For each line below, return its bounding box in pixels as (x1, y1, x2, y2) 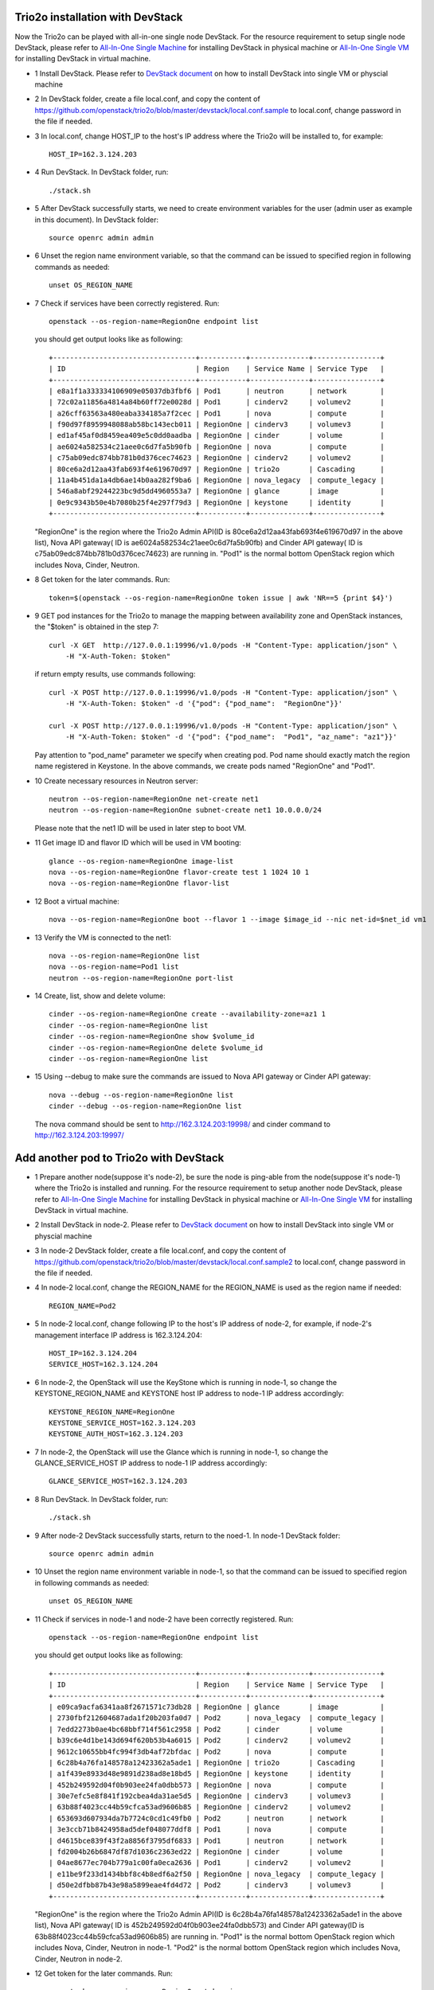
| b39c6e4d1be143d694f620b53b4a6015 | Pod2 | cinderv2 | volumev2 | (49, 1736, 385, 1745)
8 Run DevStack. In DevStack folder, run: (34, 1494, 169, 1504)
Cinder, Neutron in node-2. (34, 1954, 123, 1964)
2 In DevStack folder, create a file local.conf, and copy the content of (34, 94, 260, 103)
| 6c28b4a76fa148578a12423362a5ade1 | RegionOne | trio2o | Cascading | (49, 1758, 385, 1767)
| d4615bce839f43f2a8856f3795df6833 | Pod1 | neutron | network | (49, 1836, 385, 1845)
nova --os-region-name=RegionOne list (49, 951, 201, 960)
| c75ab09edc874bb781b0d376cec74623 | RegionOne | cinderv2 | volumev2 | (49, 454, 385, 462)
